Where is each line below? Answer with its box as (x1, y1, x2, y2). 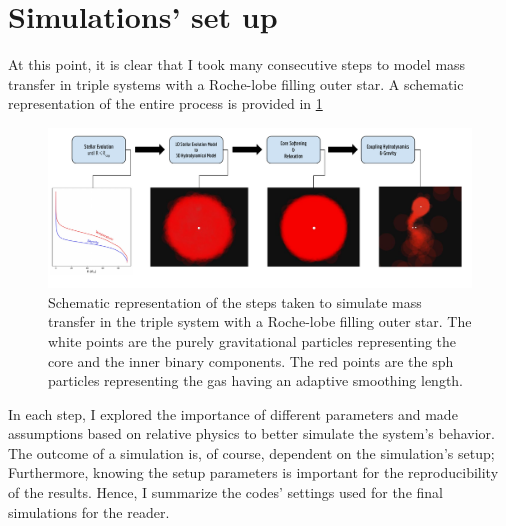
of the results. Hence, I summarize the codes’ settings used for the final (8, 482, 443, 503)
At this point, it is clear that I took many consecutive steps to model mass (8, 54, 466, 75)
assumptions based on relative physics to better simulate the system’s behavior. (8, 423, 495, 444)
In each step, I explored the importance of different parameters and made (8, 403, 458, 424)
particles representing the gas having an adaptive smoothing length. (48, 370, 464, 391)
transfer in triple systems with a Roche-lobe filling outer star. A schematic (8, 73, 464, 94)
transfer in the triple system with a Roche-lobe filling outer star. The (48, 311, 472, 332)
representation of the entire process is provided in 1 (8, 93, 323, 114)
